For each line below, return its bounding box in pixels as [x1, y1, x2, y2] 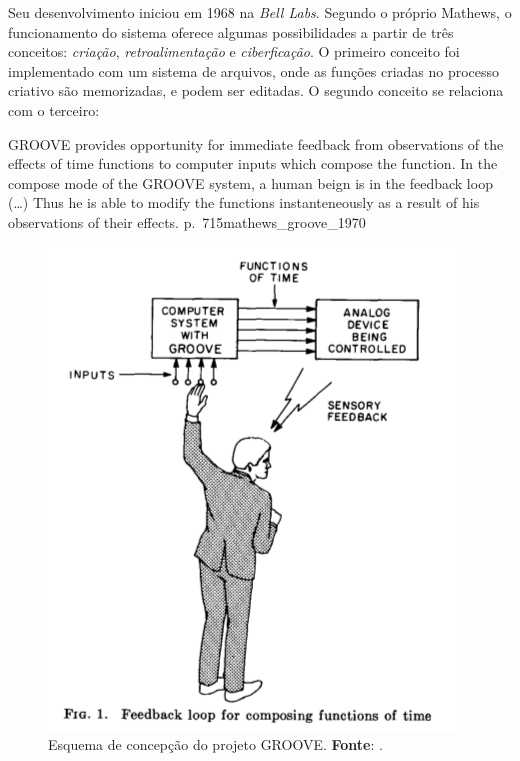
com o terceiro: [8, 99, 100, 120]
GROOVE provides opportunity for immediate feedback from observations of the [8, 133, 504, 154]
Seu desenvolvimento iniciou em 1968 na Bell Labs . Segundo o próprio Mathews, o [8, 2, 512, 22]
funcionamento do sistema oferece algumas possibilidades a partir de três [8, 21, 454, 42]
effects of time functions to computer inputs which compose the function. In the [8, 153, 498, 174]
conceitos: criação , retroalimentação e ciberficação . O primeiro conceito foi [8, 41, 460, 62]
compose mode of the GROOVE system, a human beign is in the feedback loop [8, 172, 493, 193]
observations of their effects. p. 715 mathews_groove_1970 [8, 211, 366, 232]
